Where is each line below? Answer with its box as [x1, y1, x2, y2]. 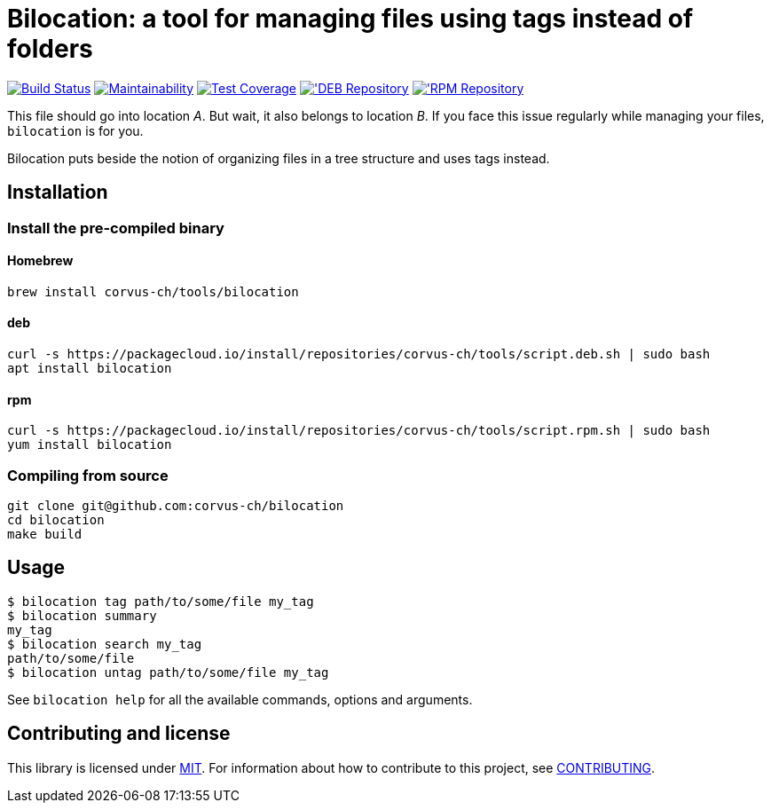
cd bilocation [7, 513, 105, 527]
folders [7, 34, 93, 64]
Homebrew [7, 253, 74, 269]
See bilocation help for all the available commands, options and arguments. [7, 691, 473, 707]
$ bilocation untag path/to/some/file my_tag [7, 665, 329, 680]
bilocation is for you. [7, 122, 144, 138]
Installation [7, 181, 108, 204]
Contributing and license [7, 722, 231, 745]
